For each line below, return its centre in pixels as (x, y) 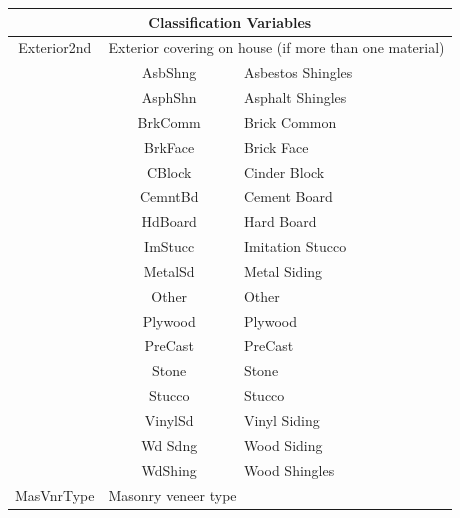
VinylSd (169, 420)
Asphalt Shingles (295, 97)
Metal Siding (283, 270)
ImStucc (169, 246)
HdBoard (169, 221)
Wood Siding (283, 444)
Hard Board (280, 221)
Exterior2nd (55, 47)
